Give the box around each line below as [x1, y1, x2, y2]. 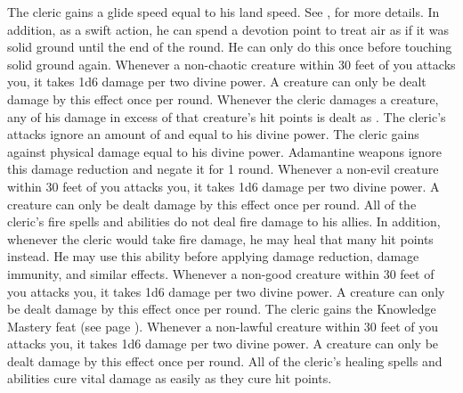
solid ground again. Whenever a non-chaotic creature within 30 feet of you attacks [7, 54, 456, 73]
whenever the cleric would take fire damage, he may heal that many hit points [7, 229, 434, 248]
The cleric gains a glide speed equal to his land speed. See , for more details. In [7, 3, 440, 20]
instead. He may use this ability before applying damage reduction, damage [7, 247, 419, 266]
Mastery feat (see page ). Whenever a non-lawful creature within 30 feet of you [7, 316, 439, 335]
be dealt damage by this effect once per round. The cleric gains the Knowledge [7, 299, 436, 318]
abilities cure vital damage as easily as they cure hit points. [7, 369, 332, 388]
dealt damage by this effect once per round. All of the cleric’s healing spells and [7, 351, 443, 370]
